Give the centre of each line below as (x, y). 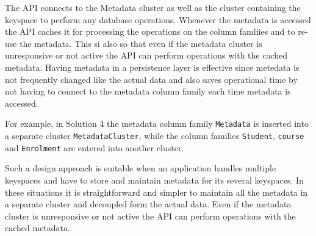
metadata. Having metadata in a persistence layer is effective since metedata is (152, 67)
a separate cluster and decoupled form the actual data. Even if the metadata (148, 204)
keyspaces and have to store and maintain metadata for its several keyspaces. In (154, 180)
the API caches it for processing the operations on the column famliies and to (150, 31)
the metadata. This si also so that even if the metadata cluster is (141, 43)
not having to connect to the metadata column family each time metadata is (148, 91)
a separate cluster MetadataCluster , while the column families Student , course (155, 135)
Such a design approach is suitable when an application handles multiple (141, 168)
